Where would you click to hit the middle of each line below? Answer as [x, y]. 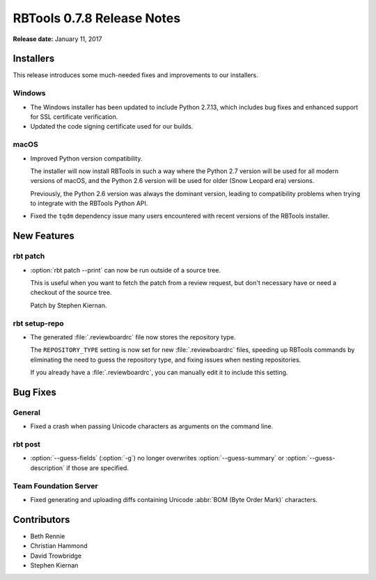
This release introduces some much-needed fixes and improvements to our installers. [136, 75]
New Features [44, 236]
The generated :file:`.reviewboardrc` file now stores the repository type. [133, 337]
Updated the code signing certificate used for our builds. [112, 127]
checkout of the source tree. [71, 293]
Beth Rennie [48, 536]
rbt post [27, 444]
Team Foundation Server [56, 485]
